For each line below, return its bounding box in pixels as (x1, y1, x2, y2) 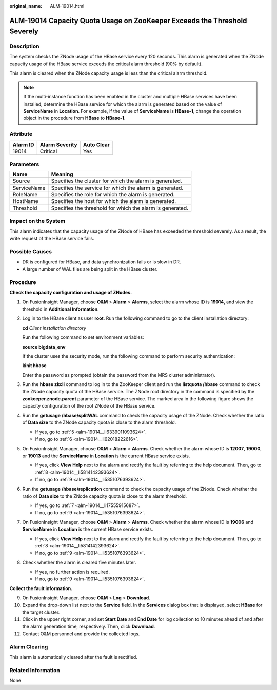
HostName (12, 198, 38, 205)
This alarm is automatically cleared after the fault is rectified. (9, 654, 138, 660)
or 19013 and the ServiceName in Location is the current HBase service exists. (22, 453, 190, 459)
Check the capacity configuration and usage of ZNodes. (9, 290, 132, 296)
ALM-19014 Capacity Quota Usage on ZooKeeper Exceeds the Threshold (9, 16, 247, 25)
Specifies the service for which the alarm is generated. (51, 185, 184, 192)
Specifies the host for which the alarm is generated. (51, 198, 176, 205)
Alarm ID (12, 141, 34, 148)
